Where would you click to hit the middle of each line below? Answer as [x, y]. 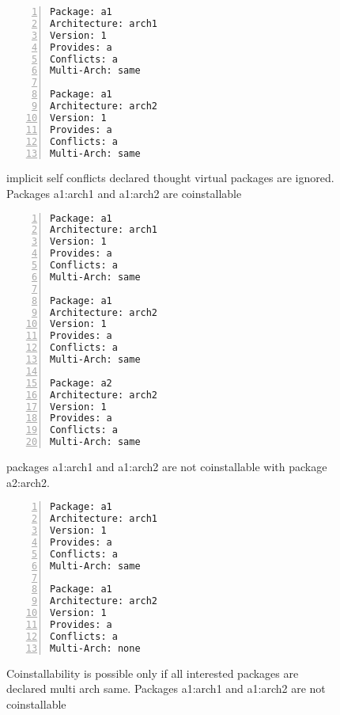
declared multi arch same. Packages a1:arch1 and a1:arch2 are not [166, 688]
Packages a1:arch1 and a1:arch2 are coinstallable [124, 193]
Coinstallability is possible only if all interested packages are [153, 673]
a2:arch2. [28, 482]
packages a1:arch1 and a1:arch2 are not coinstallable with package [167, 467]
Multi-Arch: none [95, 648]
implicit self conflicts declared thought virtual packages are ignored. [170, 178]
